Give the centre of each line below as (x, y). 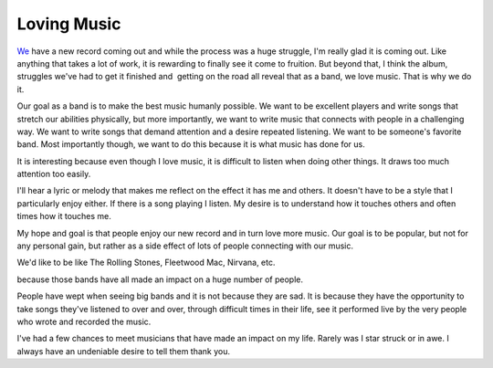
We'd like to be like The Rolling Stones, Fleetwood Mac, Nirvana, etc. (146, 263)
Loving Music (69, 24)
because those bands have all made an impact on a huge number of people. (160, 279)
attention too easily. (54, 174)
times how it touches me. (64, 216)
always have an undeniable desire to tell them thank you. (124, 351)
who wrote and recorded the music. (84, 321)
